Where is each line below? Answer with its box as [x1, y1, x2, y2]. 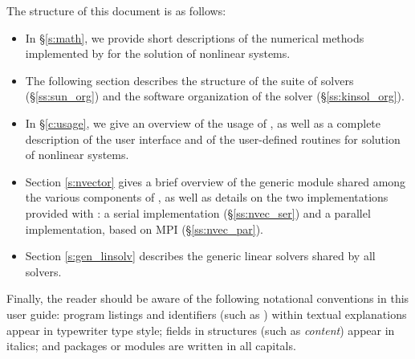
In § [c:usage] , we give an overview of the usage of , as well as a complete [25, 114, 381, 131]
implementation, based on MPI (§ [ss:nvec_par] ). [25, 220, 264, 237]
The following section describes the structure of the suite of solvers [25, 71, 354, 88]
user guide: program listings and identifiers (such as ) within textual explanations [6, 305, 407, 322]
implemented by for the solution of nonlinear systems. [25, 45, 291, 62]
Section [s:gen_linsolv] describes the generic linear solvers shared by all [25, 247, 376, 264]
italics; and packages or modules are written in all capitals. [6, 337, 296, 354]
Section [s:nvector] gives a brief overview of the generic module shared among [25, 173, 406, 190]
